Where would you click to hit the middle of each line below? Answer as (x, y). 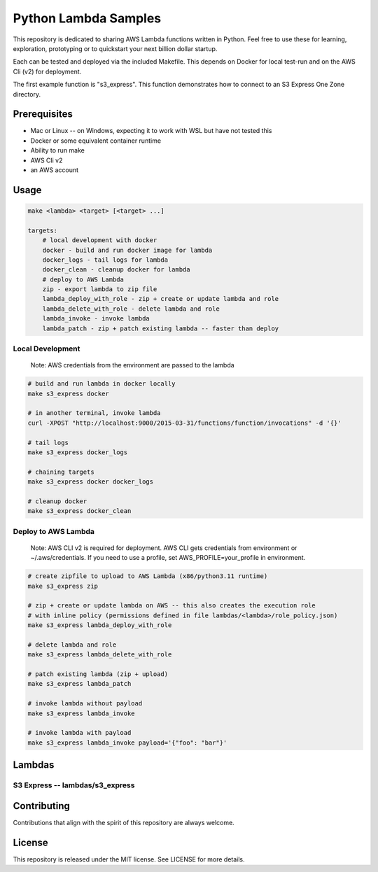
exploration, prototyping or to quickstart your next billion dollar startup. (115, 48)
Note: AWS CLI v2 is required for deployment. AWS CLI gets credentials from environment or (164, 548)
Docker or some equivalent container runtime (96, 141)
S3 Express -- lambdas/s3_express (74, 785)
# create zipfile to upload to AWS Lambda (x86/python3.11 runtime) (148, 576)
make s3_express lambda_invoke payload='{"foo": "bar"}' (127, 743)
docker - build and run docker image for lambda (127, 250)
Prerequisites (43, 114)
